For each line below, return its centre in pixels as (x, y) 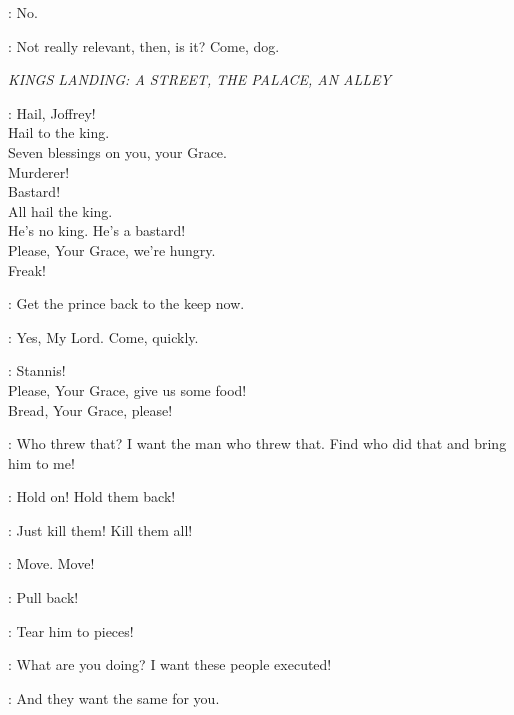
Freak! (27, 269)
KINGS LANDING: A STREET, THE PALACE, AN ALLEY (199, 79)
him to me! (41, 462)
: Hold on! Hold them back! (92, 496)
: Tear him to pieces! (71, 630)
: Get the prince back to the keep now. (126, 303)
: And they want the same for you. (114, 697)
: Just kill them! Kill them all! (100, 529)
